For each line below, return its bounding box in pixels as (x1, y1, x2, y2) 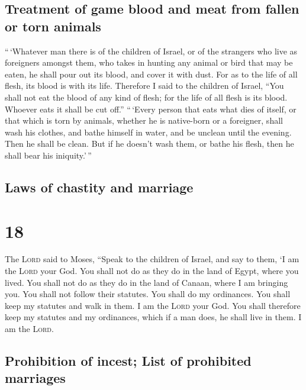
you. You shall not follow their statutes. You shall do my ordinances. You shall (5, 288, 291, 300)
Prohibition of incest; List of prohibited (5, 351, 252, 369)
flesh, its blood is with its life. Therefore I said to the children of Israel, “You (5, 79, 284, 92)
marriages (5, 369, 66, 387)
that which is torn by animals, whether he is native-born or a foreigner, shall (5, 114, 283, 127)
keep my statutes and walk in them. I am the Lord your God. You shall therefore (5, 299, 301, 311)
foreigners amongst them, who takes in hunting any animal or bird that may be (5, 56, 293, 69)
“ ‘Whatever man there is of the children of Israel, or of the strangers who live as (5, 44, 298, 57)
